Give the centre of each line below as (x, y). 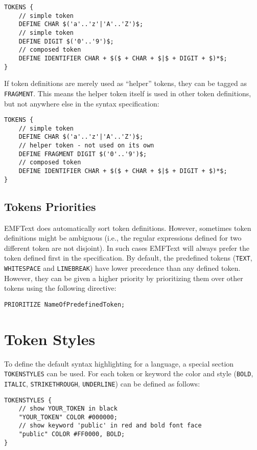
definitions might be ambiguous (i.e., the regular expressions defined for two (123, 238)
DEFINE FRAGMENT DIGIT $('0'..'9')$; (83, 154)
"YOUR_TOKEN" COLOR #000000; (68, 417)
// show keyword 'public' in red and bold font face (110, 426)
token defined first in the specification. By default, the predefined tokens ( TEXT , (128, 258)
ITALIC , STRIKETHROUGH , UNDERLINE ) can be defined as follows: (102, 383)
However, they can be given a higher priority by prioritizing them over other (124, 278)
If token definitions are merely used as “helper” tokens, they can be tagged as (125, 83)
